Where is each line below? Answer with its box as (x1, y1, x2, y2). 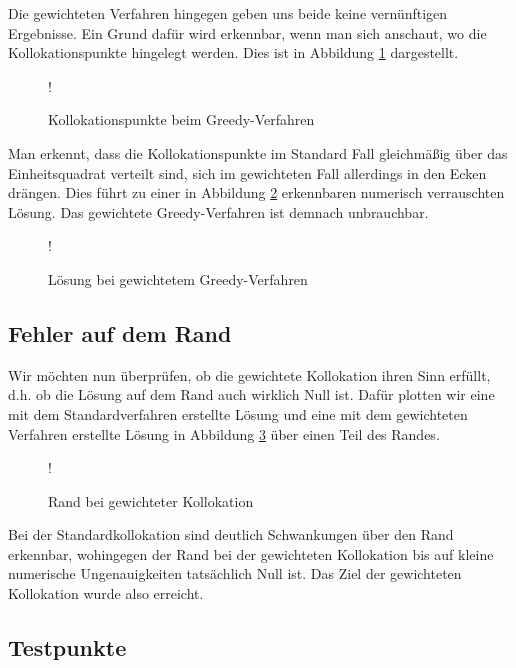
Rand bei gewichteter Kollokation (48, 490, 254, 511)
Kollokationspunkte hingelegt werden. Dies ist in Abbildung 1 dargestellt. (8, 42, 459, 63)
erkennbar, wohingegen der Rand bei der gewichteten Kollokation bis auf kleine (8, 543, 494, 564)
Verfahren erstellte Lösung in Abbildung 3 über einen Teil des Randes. (8, 423, 440, 444)
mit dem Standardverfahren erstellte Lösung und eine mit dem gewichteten (8, 403, 468, 424)
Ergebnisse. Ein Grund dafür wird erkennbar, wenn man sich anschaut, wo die (8, 22, 487, 43)
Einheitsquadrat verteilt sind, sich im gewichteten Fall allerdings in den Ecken (8, 162, 487, 183)
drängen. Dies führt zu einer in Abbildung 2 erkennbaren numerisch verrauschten (8, 182, 505, 203)
